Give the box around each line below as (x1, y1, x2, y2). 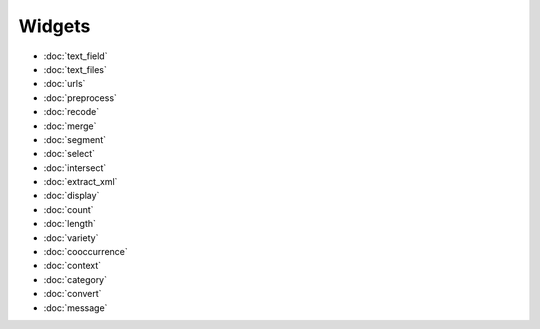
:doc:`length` (43, 218, 97, 230)
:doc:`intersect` (43, 161, 107, 174)
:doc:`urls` (43, 78, 86, 90)
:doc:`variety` (43, 231, 99, 244)
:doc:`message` (43, 301, 108, 314)
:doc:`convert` (43, 288, 102, 300)
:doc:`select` (43, 148, 95, 160)
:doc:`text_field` (43, 50, 108, 62)
